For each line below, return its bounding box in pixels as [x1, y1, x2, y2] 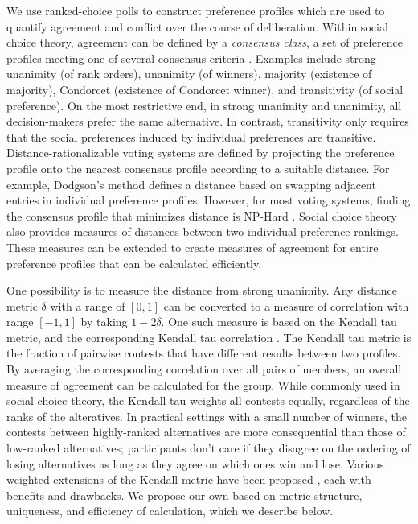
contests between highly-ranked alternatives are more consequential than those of [6, 423, 406, 440]
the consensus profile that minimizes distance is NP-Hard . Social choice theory [6, 207, 397, 224]
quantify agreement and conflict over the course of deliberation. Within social [6, 18, 388, 35]
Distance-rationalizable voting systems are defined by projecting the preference [6, 144, 395, 161]
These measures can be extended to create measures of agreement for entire [6, 238, 379, 255]
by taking [80, 313, 128, 330]
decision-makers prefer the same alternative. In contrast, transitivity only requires [6, 113, 409, 130]
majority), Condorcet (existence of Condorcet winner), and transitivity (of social [6, 80, 404, 97]
